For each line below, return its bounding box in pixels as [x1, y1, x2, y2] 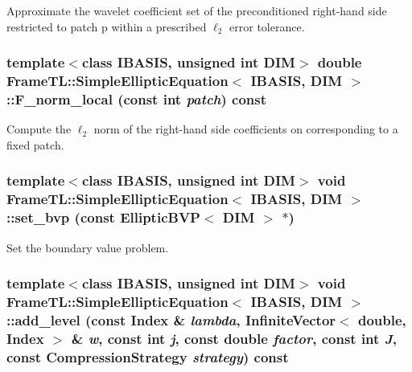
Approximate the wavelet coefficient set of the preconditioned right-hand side [6, 2, 387, 18]
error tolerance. [229, 18, 305, 35]
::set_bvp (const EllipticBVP [6, 207, 200, 227]
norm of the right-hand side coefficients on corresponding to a [93, 121, 398, 137]
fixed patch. [6, 136, 64, 153]
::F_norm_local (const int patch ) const [6, 88, 266, 108]
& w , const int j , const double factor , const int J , [71, 328, 397, 348]
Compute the [6, 121, 72, 137]
